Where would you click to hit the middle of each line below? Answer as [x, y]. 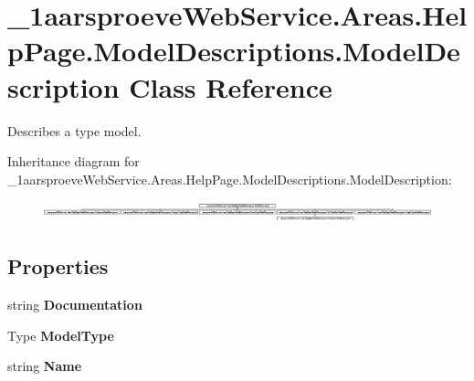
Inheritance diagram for [74, 161]
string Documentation [75, 304]
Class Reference [231, 86]
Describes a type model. [74, 130]
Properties [58, 266]
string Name [45, 366]
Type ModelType [61, 335]
